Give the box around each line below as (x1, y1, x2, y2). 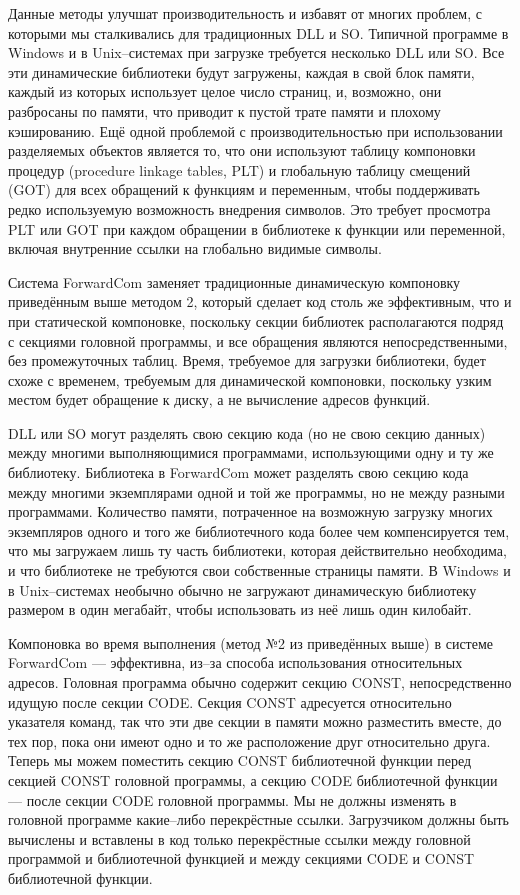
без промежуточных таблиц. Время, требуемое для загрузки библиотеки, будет (8, 350, 486, 371)
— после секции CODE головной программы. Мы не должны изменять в (8, 789, 457, 810)
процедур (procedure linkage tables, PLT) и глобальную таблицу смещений (8, 159, 471, 180)
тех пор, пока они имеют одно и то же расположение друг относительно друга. (8, 730, 491, 751)
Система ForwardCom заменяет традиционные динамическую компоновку (8, 271, 461, 292)
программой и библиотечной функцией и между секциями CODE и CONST (8, 848, 475, 869)
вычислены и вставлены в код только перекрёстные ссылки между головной (8, 828, 471, 849)
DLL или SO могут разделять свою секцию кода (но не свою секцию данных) (8, 422, 486, 443)
